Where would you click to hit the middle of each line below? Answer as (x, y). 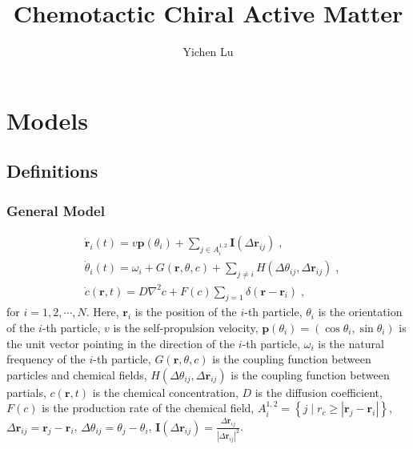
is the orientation (360, 312)
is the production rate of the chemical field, (148, 408)
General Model (56, 210)
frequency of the (46, 359)
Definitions (52, 171)
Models (47, 120)
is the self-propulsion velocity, (186, 327)
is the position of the (186, 312)
